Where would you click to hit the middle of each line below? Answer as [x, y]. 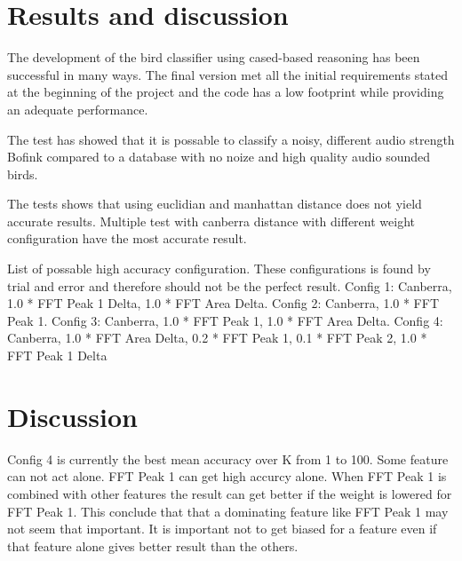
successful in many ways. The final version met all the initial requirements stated [228, 74]
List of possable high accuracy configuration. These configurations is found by [219, 269]
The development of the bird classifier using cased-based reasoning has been [214, 57]
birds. [23, 174]
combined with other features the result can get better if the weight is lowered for [230, 493]
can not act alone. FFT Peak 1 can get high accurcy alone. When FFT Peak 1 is [227, 476]
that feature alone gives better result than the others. [153, 545]
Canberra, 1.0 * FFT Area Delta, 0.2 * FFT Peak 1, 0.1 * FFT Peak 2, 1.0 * [217, 338]
